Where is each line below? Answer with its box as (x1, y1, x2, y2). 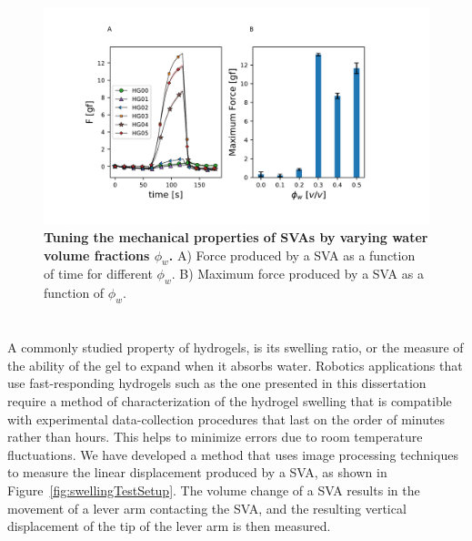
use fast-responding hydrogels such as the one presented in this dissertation (7, 373, 427, 393)
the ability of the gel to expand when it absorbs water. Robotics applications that (7, 355, 463, 374)
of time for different (44, 264, 153, 283)
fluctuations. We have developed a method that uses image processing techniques (7, 444, 458, 464)
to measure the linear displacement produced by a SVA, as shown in (7, 463, 387, 482)
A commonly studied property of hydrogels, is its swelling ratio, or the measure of (7, 338, 464, 357)
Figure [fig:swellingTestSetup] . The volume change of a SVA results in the (7, 481, 420, 500)
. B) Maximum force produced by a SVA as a (171, 264, 424, 283)
